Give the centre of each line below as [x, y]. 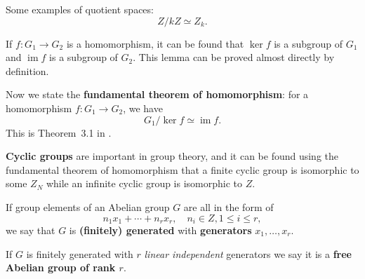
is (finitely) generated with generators [160, 230]
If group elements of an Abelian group [88, 206]
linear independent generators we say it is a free [248, 253]
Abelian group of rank [61, 267]
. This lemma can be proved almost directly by [234, 57]
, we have [143, 108]
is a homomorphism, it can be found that [155, 43]
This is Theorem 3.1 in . [59, 132]
